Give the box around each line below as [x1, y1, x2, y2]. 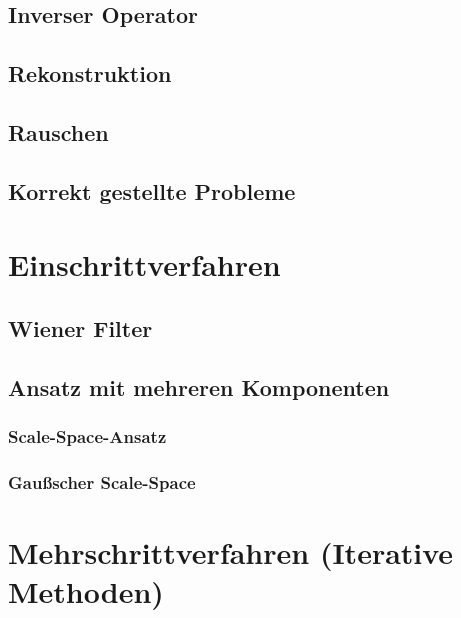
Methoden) [8, 571, 164, 612]
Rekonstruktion [8, 58, 172, 89]
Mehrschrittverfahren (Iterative [8, 531, 454, 572]
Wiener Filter [8, 312, 153, 343]
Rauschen [8, 116, 109, 147]
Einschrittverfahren [8, 244, 281, 285]
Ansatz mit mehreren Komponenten [8, 371, 390, 402]
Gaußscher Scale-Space [8, 469, 196, 494]
